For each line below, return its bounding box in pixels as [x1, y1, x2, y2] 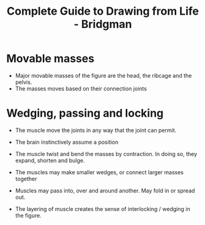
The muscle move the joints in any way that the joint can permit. [15, 127, 176, 134]
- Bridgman [73, 17, 132, 31]
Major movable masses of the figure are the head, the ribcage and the [15, 72, 192, 79]
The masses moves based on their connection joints [15, 84, 147, 92]
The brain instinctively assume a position [15, 138, 119, 146]
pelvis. [15, 78, 32, 86]
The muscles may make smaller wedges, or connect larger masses [15, 168, 184, 175]
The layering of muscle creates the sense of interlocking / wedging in [15, 205, 191, 212]
